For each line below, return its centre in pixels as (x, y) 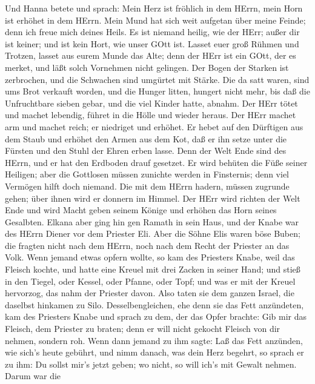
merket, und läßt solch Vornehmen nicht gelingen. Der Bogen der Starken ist (147, 67)
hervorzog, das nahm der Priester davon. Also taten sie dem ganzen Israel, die (150, 293)
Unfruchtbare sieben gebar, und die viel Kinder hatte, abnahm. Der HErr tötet (151, 103)
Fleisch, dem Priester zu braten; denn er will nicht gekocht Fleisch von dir (143, 329)
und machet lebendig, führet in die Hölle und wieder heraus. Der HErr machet (151, 115)
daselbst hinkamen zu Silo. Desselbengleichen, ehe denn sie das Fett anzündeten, (154, 304)
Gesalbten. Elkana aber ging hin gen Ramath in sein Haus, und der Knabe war (152, 221)
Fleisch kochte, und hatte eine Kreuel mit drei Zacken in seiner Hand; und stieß (153, 269)
